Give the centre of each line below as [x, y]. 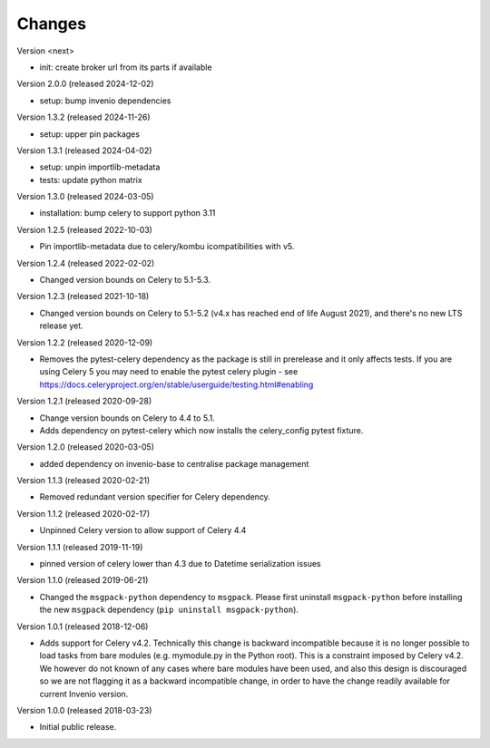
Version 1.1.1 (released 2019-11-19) [80, 547]
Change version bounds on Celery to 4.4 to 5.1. [127, 418]
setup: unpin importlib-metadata [100, 167]
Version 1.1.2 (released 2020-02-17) [83, 513]
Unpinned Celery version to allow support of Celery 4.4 [143, 530]
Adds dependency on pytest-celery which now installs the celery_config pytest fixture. [201, 430]
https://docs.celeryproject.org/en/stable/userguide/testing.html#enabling [176, 384]
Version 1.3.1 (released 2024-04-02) [84, 151]
